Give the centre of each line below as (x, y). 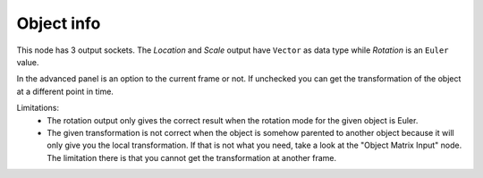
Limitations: (38, 108)
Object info (59, 23)
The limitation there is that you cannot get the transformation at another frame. (192, 157)
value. (28, 62)
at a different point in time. (65, 91)
